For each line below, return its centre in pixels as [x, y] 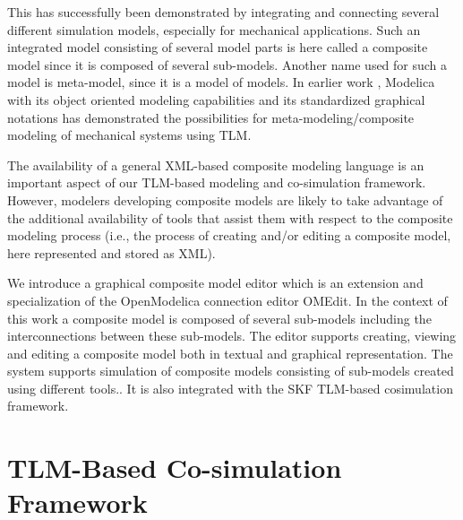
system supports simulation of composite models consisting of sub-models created [231, 371]
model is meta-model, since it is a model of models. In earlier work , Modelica [221, 82]
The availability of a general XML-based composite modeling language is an [216, 165]
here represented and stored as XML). [111, 252]
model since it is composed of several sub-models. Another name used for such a [227, 64]
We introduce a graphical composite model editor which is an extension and [215, 283]
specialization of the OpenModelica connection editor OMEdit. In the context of [227, 300]
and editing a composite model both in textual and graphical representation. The [230, 353]
